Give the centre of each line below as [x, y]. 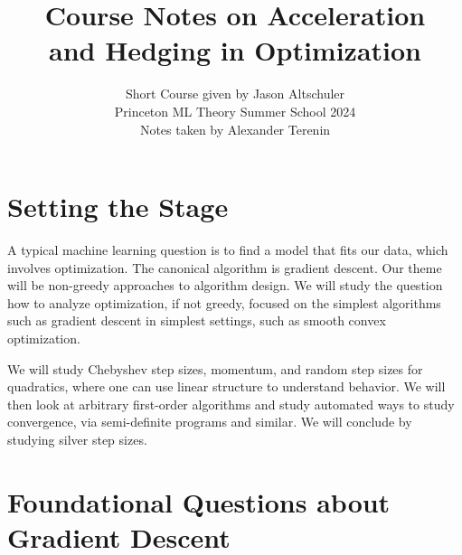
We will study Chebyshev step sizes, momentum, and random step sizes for [215, 368]
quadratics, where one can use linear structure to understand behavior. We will [226, 386]
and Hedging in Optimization [235, 50]
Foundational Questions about [199, 501]
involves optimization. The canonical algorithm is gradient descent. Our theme [225, 267]
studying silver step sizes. [77, 439]
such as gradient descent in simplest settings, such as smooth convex [197, 320]
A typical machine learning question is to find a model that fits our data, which [228, 250]
